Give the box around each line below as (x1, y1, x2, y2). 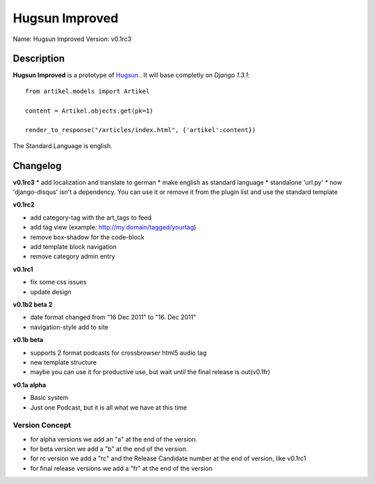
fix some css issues (30, 278, 87, 287)
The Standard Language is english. (12, 141, 112, 150)
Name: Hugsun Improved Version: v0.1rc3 (12, 35, 132, 43)
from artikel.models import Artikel (25, 87, 150, 95)
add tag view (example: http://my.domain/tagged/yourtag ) (30, 223, 197, 232)
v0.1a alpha (12, 380, 47, 389)
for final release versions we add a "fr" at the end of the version (30, 464, 213, 472)
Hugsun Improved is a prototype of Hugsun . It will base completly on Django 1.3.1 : (12, 71, 250, 79)
